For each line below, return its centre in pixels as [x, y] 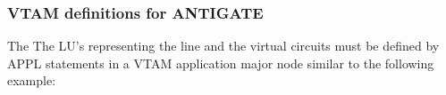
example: [32, 80]
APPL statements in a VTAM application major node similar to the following [221, 63]
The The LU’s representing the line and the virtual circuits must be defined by [223, 46]
